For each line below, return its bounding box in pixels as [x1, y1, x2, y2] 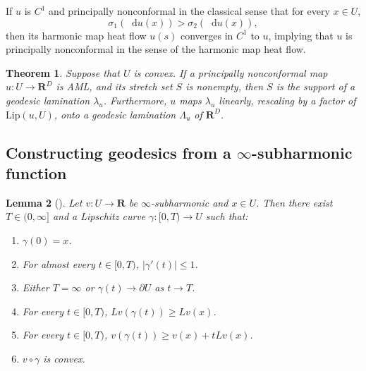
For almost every [22, 256, 95, 271]
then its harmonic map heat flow [6, 28, 147, 42]
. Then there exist [256, 195, 333, 209]
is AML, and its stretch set [56, 79, 173, 94]
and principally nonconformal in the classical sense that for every [49, 4, 330, 18]
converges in [181, 28, 233, 42]
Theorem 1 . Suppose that [6, 65, 120, 80]
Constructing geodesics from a [6, 141, 231, 163]
